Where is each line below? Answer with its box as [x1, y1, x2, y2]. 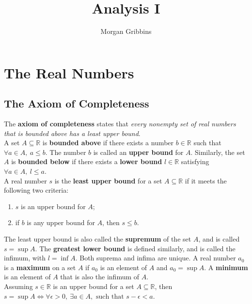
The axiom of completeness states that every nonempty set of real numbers [4, 119, 236, 129]
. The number [45, 147, 86, 157]
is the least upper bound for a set [54, 175, 162, 185]
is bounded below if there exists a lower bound [11, 156, 162, 167]
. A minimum [204, 262, 248, 272]
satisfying [181, 156, 209, 167]
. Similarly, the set [190, 147, 245, 157]
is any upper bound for [27, 217, 95, 228]
